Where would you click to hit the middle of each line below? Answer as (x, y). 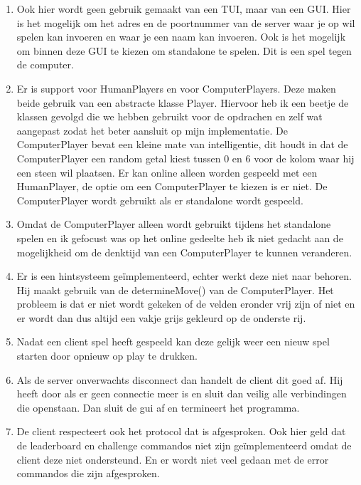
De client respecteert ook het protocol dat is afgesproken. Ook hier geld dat (181, 431)
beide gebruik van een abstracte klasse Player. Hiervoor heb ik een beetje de (183, 102)
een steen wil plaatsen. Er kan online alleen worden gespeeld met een (167, 172)
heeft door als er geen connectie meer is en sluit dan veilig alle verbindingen (182, 393)
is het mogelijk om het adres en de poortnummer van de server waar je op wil (186, 22)
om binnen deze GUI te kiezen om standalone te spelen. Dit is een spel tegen (184, 50)
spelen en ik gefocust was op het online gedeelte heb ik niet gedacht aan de (180, 238)
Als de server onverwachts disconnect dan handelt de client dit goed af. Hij (180, 379)
